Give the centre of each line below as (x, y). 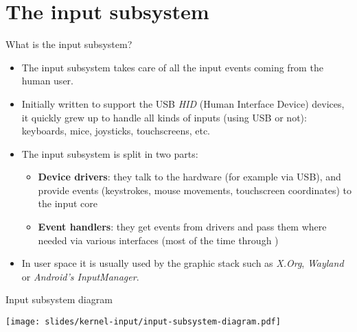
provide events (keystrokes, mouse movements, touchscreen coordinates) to (195, 190)
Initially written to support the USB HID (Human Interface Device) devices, (183, 103)
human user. (47, 81)
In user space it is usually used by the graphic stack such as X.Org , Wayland (183, 263)
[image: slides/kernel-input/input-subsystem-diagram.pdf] (143, 322)
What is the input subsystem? (69, 44)
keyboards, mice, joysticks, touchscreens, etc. (116, 131)
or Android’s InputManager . (80, 276)
